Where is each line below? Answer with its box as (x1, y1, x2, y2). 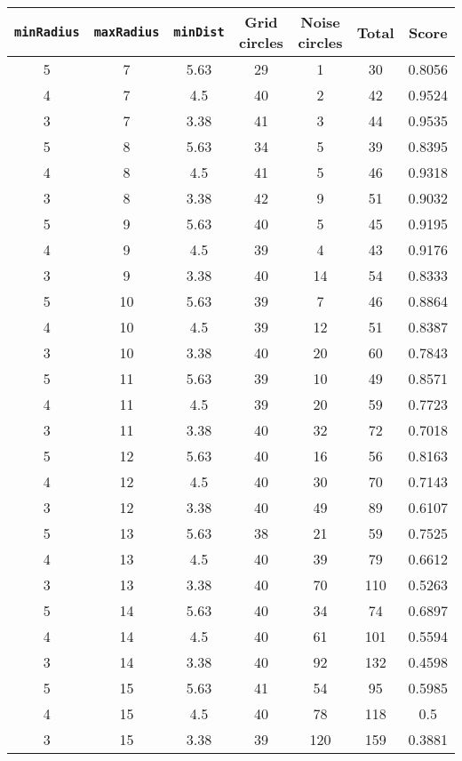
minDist (173, 25, 225, 39)
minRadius (14, 25, 80, 39)
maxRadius (93, 25, 160, 39)
